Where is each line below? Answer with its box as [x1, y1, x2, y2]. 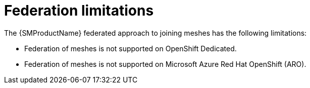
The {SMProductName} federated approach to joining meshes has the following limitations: [4, 28, 307, 37]
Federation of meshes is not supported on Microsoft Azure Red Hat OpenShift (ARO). [24, 59, 306, 68]
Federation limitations [4, 2, 154, 19]
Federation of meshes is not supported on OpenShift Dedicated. [24, 44, 237, 53]
